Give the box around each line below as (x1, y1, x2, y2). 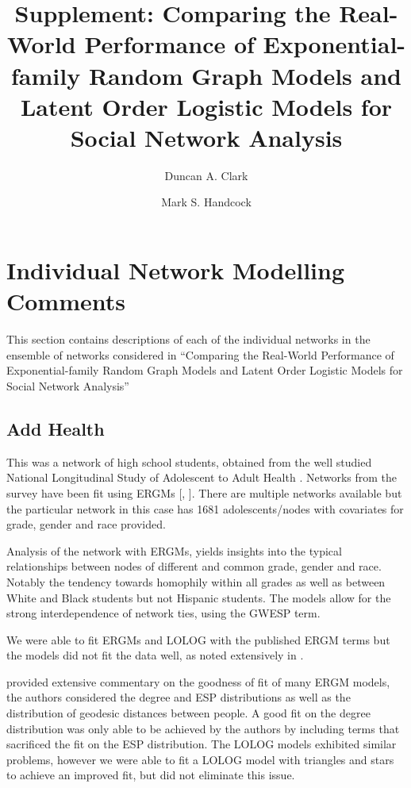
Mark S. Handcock (161, 194, 252, 210)
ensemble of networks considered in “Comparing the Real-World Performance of (6, 346, 394, 363)
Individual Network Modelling (6, 254, 344, 286)
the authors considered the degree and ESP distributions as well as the (6, 689, 351, 705)
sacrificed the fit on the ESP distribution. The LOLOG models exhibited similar (6, 736, 397, 752)
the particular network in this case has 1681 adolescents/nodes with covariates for (6, 500, 404, 517)
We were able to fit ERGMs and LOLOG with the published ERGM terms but (6, 631, 390, 648)
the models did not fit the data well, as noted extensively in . (6, 647, 304, 663)
